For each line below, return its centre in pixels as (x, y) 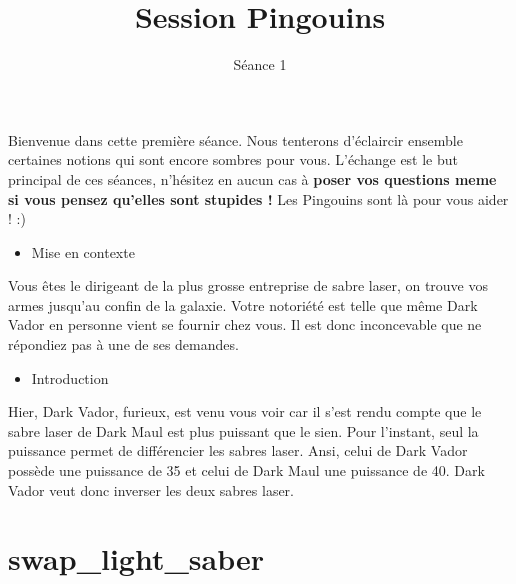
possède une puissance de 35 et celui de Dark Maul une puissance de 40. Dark (246, 470)
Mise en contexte (83, 251)
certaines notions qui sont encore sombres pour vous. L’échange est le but (233, 159)
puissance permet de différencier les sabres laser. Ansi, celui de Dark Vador (238, 450)
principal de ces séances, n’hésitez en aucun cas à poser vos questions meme (252, 178)
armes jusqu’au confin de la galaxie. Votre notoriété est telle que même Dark (243, 304)
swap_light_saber (136, 558)
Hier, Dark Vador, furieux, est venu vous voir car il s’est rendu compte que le (245, 411)
